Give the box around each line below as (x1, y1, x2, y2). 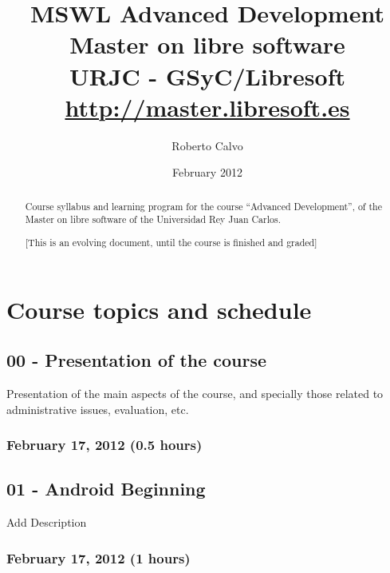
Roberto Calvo (171, 137, 243, 153)
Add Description (6, 514, 87, 531)
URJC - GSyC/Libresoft (69, 59, 345, 92)
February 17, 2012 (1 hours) (6, 547, 191, 567)
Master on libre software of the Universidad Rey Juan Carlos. (25, 213, 281, 226)
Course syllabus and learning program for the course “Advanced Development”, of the (25, 199, 382, 213)
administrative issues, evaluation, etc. (6, 400, 189, 417)
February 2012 (172, 164, 242, 181)
